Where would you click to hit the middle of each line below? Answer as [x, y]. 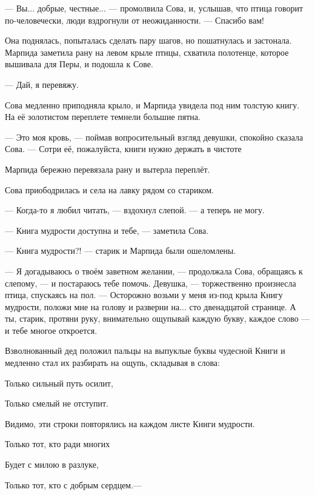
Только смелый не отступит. [57, 403]
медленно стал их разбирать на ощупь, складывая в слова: [112, 363]
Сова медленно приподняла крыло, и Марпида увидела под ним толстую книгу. [152, 105]
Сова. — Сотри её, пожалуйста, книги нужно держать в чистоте [123, 149]
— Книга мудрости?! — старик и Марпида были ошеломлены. [121, 251]
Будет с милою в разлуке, [52, 464]
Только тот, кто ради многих [58, 444]
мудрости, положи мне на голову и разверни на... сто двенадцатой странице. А [151, 306]
